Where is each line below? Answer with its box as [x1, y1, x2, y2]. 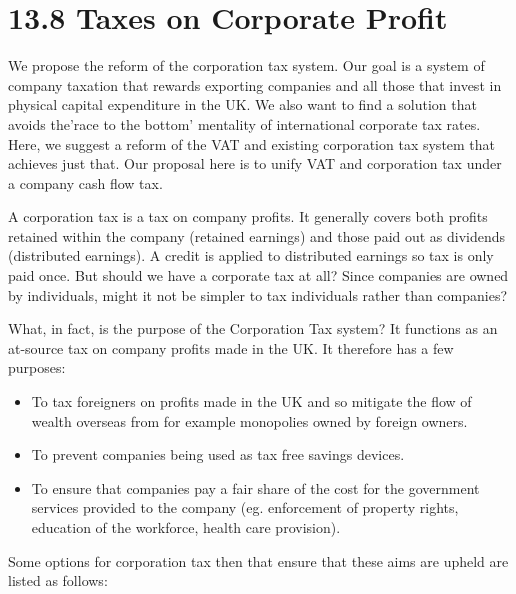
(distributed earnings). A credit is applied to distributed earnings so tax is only [8, 245, 494, 266]
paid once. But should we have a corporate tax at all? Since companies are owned [8, 265, 509, 286]
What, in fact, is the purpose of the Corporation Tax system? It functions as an [8, 318, 498, 339]
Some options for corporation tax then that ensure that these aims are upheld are [8, 550, 509, 571]
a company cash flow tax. [8, 172, 163, 193]
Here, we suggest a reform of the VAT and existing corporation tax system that [8, 133, 496, 154]
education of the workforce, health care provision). [31, 517, 341, 537]
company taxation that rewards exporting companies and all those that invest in [8, 74, 502, 95]
